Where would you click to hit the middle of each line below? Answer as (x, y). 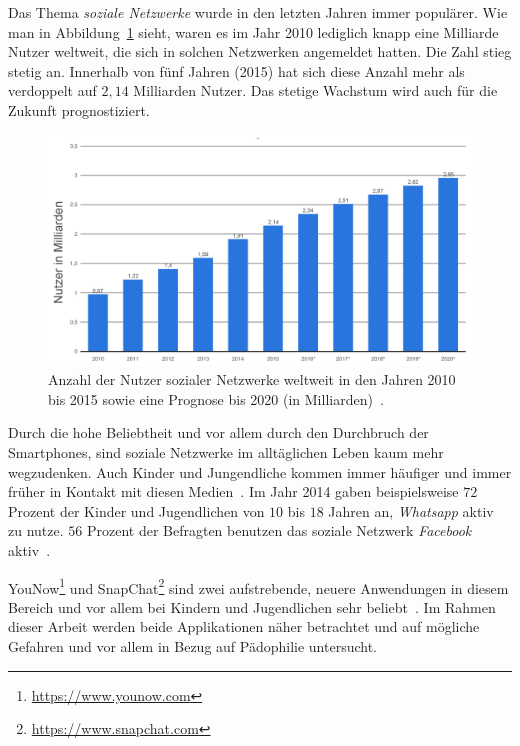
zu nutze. (36, 530)
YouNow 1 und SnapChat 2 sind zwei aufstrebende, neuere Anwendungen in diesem (258, 586)
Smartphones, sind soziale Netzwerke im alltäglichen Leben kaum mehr (226, 451)
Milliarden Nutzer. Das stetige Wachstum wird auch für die (315, 90)
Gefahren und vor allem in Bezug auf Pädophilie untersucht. (192, 645)
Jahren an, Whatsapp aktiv (411, 510)
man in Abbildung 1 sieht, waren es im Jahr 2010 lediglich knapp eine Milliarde (253, 31)
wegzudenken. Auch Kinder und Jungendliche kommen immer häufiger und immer (260, 471)
